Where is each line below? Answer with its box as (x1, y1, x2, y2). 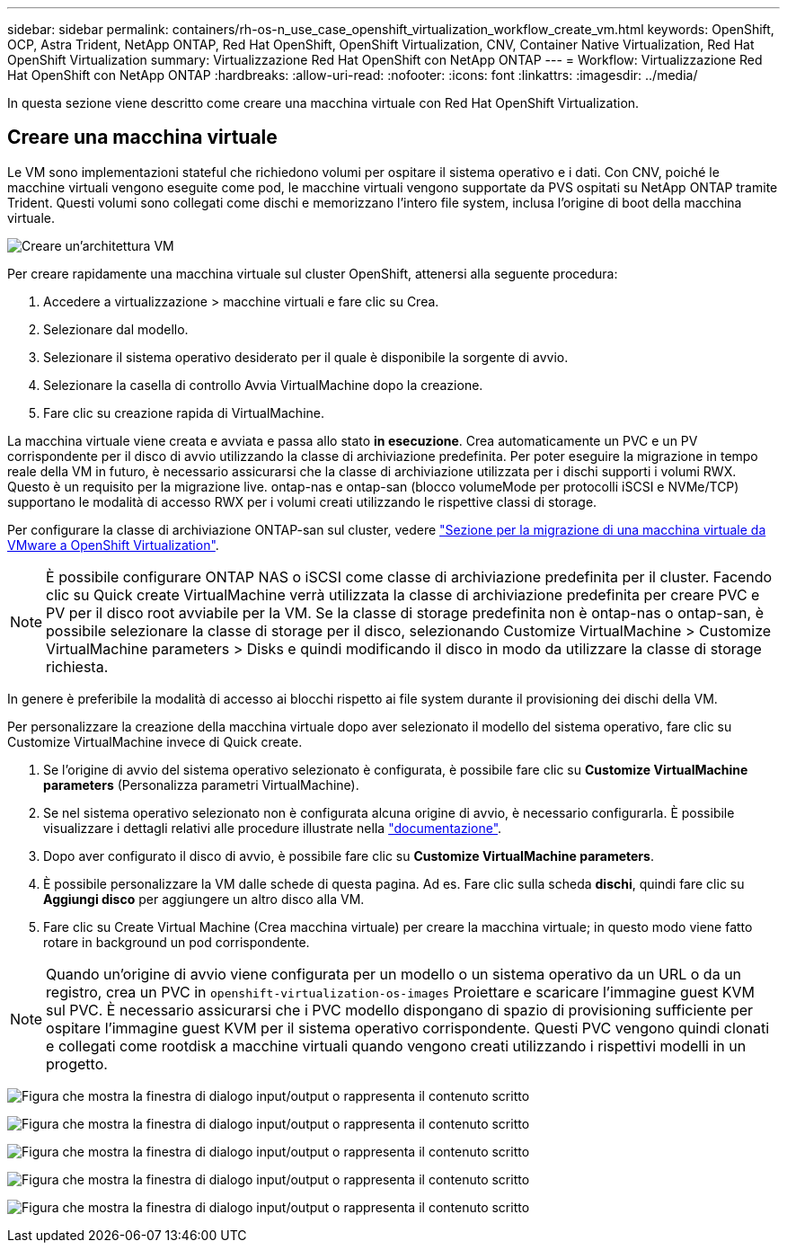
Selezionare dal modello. (43, 321, 189, 337)
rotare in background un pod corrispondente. (43, 934, 310, 950)
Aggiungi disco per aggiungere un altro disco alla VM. (43, 891, 365, 907)
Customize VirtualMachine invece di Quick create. (7, 733, 303, 749)
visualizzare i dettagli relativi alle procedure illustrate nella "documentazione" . (43, 820, 502, 836)
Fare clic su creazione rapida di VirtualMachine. (43, 404, 324, 421)
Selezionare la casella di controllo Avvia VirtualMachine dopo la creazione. (43, 377, 483, 393)
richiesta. (46, 657, 109, 676)
